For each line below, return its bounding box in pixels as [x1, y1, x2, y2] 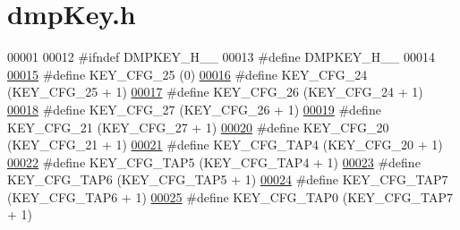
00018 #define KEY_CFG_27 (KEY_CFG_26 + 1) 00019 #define [7, 99, 381, 118]
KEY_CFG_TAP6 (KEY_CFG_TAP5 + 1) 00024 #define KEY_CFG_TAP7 [7, 170, 448, 189]
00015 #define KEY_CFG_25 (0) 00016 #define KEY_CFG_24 [7, 64, 368, 83]
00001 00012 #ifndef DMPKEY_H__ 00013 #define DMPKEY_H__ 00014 [7, 47, 435, 66]
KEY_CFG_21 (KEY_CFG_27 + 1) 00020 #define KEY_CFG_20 [7, 117, 389, 136]
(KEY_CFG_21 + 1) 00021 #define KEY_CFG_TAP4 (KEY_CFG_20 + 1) [7, 135, 443, 154]
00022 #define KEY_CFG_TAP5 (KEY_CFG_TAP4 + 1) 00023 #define [7, 152, 421, 171]
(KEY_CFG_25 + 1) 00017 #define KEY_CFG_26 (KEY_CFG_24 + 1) [7, 82, 423, 101]
